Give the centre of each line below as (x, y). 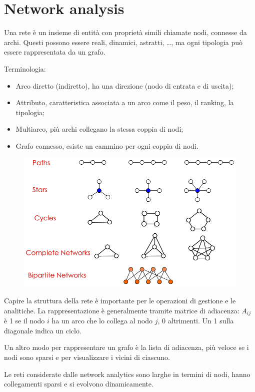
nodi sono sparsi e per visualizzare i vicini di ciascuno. (87, 357)
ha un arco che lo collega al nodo (102, 321)
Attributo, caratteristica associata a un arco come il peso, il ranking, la (125, 102)
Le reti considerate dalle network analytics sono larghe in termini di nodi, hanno (127, 374)
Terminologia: (25, 68)
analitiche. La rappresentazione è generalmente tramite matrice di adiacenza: (122, 310)
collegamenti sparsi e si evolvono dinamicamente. (79, 384)
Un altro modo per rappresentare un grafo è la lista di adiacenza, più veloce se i (126, 347)
